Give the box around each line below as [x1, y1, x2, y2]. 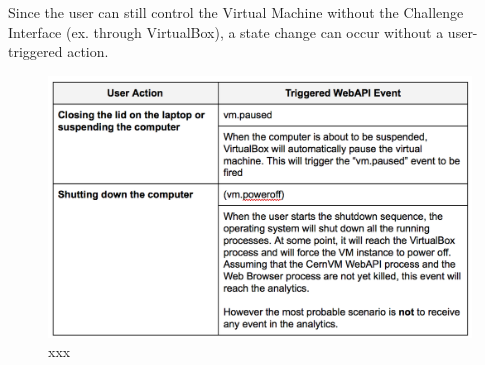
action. [67, 41, 109, 62]
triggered [8, 41, 63, 62]
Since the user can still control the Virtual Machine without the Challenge [8, 2, 464, 22]
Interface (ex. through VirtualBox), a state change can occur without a [8, 21, 444, 42]
